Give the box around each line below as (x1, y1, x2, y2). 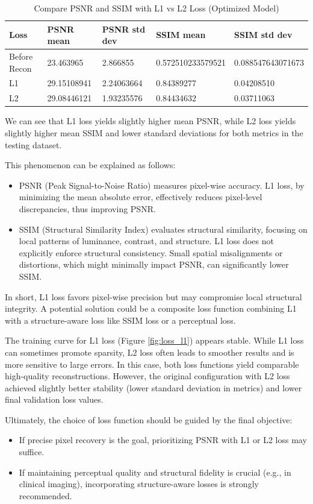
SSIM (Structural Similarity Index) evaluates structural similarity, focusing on (19, 222, 308, 235)
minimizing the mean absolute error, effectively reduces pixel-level (19, 191, 262, 203)
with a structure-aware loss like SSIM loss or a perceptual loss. (5, 313, 236, 326)
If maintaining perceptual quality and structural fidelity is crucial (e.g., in (19, 465, 291, 478)
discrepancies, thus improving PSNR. (19, 202, 156, 215)
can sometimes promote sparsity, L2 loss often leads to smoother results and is (5, 345, 294, 358)
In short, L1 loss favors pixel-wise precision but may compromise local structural (5, 290, 302, 303)
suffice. (19, 446, 45, 458)
